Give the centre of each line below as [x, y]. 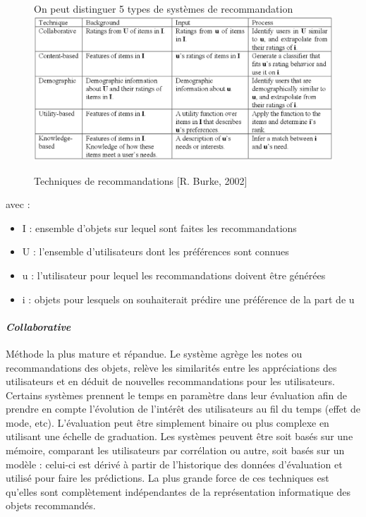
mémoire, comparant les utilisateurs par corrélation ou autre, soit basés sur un [175, 450]
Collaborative [38, 326]
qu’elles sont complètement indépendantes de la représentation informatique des [178, 491]
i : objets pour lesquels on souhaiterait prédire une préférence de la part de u [188, 299]
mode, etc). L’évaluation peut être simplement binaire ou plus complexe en [167, 422]
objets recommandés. [51, 505]
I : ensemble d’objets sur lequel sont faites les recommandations [159, 227]
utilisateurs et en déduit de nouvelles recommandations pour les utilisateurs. [170, 381]
